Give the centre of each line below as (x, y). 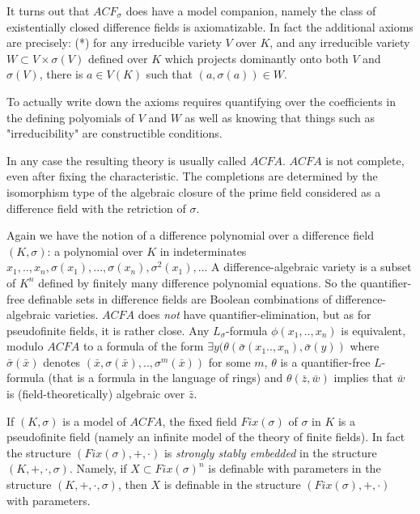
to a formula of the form (143, 346)
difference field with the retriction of (96, 208)
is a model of (94, 421)
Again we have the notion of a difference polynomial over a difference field (190, 235)
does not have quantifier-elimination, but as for (255, 314)
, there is (61, 74)
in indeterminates (203, 251)
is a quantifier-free (325, 361)
